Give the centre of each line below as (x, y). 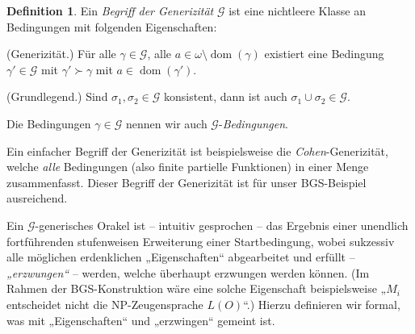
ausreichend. (37, 198)
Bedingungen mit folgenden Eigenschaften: (112, 26)
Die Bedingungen (49, 123)
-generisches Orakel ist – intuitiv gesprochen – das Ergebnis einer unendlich (222, 225)
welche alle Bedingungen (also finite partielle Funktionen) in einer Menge (188, 167)
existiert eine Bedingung (324, 54)
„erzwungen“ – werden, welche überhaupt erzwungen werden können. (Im (188, 272)
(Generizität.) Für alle (61, 54)
